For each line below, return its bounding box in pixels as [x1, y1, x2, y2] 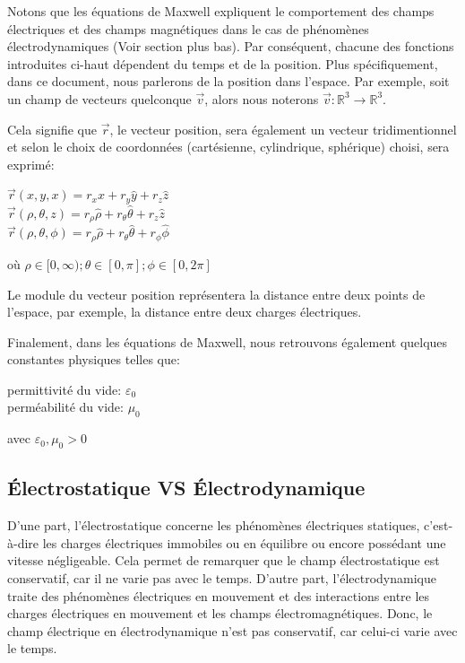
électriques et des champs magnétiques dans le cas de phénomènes [7, 19, 369, 38]
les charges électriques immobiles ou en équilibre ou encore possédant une [42, 533, 446, 552]
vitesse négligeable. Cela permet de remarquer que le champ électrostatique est [7, 551, 440, 570]
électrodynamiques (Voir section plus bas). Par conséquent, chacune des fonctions [7, 37, 454, 56]
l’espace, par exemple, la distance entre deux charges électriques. [7, 302, 362, 321]
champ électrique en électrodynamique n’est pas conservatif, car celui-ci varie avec [7, 621, 458, 640]
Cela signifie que [7, 119, 98, 138]
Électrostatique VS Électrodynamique [7, 474, 366, 502]
